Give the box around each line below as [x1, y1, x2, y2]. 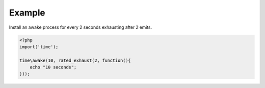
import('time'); [19, 44, 59, 50]
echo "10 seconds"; [29, 65, 77, 70]
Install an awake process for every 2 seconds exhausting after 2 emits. [9, 24, 152, 30]
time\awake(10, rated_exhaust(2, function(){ [19, 57, 131, 63]
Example [9, 7, 45, 18]
